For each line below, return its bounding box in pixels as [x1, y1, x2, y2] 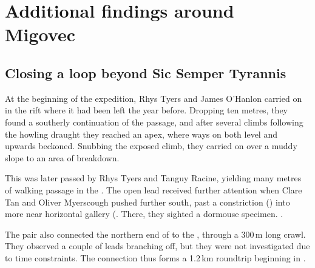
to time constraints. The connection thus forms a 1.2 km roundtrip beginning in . [5, 251, 306, 264]
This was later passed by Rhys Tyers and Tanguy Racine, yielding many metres [5, 172, 302, 184]
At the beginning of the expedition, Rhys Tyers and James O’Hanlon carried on [5, 92, 302, 104]
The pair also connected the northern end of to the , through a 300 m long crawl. [5, 227, 306, 240]
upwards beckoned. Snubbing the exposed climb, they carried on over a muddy [5, 139, 297, 152]
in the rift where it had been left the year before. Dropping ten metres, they [5, 104, 288, 116]
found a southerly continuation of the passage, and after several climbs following [5, 115, 303, 128]
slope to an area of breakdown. [5, 151, 120, 164]
